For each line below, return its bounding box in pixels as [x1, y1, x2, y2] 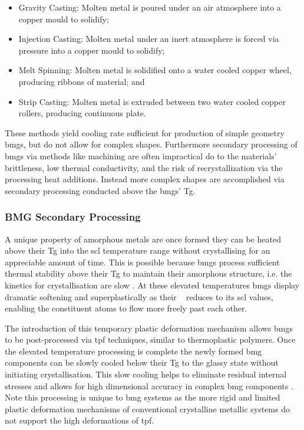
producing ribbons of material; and [18, 75, 145, 87]
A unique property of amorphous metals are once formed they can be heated [5, 232, 281, 245]
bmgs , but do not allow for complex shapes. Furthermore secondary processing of [5, 138, 298, 150]
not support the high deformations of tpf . [5, 414, 154, 426]
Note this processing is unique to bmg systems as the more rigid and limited [5, 391, 280, 403]
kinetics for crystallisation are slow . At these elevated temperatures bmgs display [5, 278, 300, 291]
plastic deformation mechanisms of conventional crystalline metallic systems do [5, 402, 290, 415]
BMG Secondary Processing [5, 209, 141, 224]
